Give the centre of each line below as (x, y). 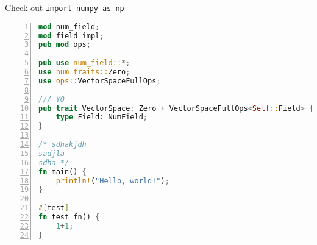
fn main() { (62, 172)
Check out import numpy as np (65, 7)
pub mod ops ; (65, 45)
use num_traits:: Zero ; (84, 72)
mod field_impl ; (71, 36)
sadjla (52, 153)
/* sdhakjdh (62, 145)
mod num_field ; (69, 27)
